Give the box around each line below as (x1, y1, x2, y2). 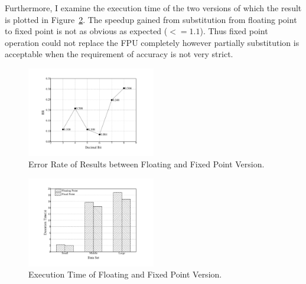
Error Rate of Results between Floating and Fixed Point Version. (28, 158, 265, 170)
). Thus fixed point (200, 25, 268, 37)
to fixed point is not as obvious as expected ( (5, 25, 168, 37)
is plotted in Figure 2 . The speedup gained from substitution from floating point (5, 13, 297, 25)
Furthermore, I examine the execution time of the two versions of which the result (5, 2, 302, 14)
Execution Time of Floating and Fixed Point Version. (28, 268, 222, 280)
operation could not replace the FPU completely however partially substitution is (5, 36, 300, 48)
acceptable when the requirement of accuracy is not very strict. (5, 48, 233, 60)
